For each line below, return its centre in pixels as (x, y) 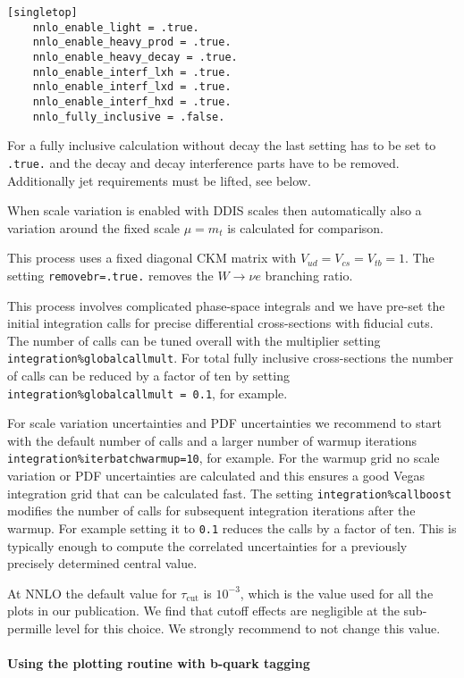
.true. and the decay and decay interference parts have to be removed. (203, 162)
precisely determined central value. (102, 563)
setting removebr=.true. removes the (110, 275)
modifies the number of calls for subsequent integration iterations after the (211, 511)
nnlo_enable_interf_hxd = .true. (132, 101)
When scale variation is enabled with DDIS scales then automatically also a (215, 210)
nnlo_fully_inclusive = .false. (129, 117)
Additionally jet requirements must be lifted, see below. (159, 180)
